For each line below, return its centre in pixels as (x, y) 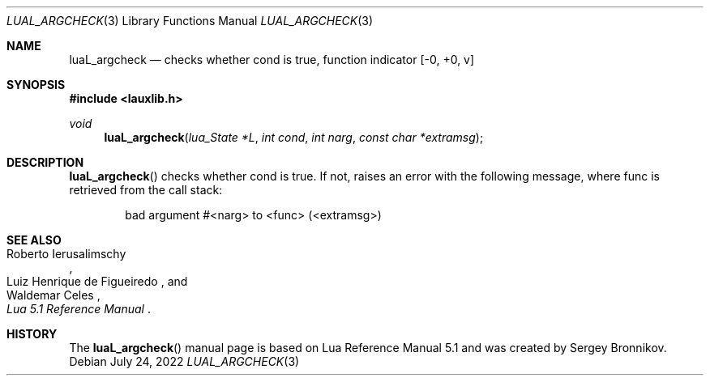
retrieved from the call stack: (146, 190)
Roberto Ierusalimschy (66, 254)
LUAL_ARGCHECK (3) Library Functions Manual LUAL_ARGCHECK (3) (190, 21)
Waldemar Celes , (53, 295)
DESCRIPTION (45, 162)
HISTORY (32, 334)
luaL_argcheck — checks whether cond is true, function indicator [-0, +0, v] (272, 59)
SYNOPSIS (36, 85)
